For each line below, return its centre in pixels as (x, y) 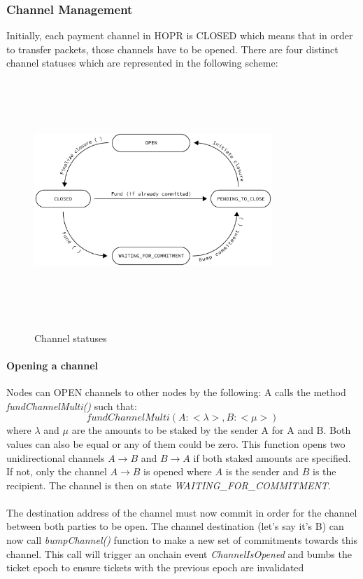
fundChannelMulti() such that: (72, 406)
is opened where (178, 471)
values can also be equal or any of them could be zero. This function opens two (176, 443)
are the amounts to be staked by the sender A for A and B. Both (211, 430)
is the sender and (262, 471)
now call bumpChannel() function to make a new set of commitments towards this (182, 540)
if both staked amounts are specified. (272, 457)
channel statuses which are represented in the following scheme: (142, 63)
